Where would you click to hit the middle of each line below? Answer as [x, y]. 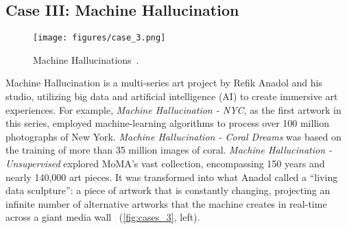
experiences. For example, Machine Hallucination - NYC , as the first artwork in [173, 109]
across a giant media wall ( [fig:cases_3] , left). [103, 217]
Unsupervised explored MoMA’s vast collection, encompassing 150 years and [165, 164]
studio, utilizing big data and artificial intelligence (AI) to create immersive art [172, 96]
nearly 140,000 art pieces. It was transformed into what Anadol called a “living [172, 177]
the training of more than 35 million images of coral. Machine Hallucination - [169, 150]
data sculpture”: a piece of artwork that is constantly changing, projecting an [168, 190]
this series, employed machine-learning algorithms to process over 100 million [167, 123]
